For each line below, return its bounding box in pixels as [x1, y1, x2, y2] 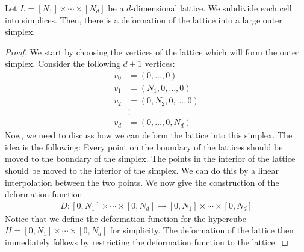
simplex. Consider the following [5, 57, 120, 70]
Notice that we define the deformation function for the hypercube [5, 212, 247, 224]
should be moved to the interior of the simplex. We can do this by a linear [5, 164, 279, 176]
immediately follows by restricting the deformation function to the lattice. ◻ [5, 235, 289, 248]
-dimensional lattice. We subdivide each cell [131, 2, 292, 14]
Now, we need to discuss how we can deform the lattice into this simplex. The [5, 129, 293, 141]
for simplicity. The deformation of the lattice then [110, 224, 294, 236]
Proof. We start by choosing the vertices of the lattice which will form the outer [5, 45, 299, 58]
